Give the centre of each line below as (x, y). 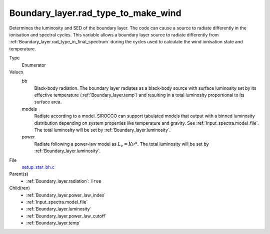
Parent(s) (19, 174)
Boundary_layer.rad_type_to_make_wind (95, 13)
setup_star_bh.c (38, 167)
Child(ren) (19, 188)
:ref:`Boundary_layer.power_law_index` (66, 195)
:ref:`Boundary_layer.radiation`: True (64, 181)
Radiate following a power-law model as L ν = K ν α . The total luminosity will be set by (122, 144)
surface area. (48, 102)
